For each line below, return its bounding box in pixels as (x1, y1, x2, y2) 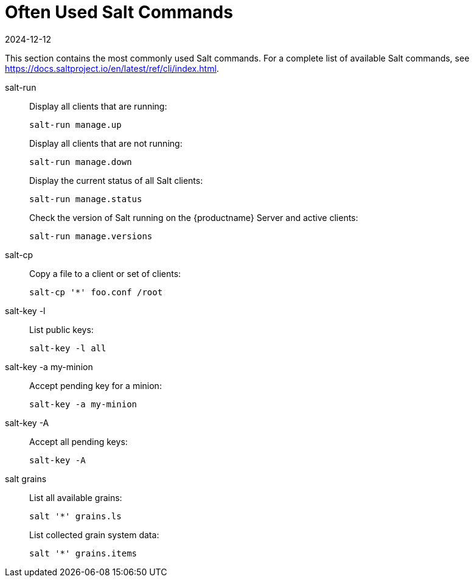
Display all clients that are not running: (29, 138, 183, 149)
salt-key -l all (29, 343, 106, 353)
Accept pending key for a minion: (29, 380, 162, 391)
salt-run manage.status (29, 194, 142, 204)
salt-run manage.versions (29, 231, 153, 241)
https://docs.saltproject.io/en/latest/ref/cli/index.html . (5, 63, 219, 74)
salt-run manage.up (29, 119, 122, 130)
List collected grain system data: (29, 529, 159, 540)
